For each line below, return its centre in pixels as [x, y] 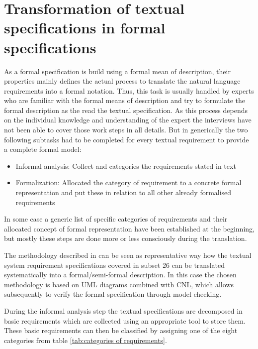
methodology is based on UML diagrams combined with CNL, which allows [119, 284]
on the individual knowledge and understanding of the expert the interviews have [128, 120]
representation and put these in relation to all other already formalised [124, 192]
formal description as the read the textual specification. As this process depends [126, 110]
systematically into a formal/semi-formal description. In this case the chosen [120, 275]
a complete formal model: [43, 149]
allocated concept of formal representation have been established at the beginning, [129, 228]
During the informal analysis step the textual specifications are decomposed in [123, 310]
